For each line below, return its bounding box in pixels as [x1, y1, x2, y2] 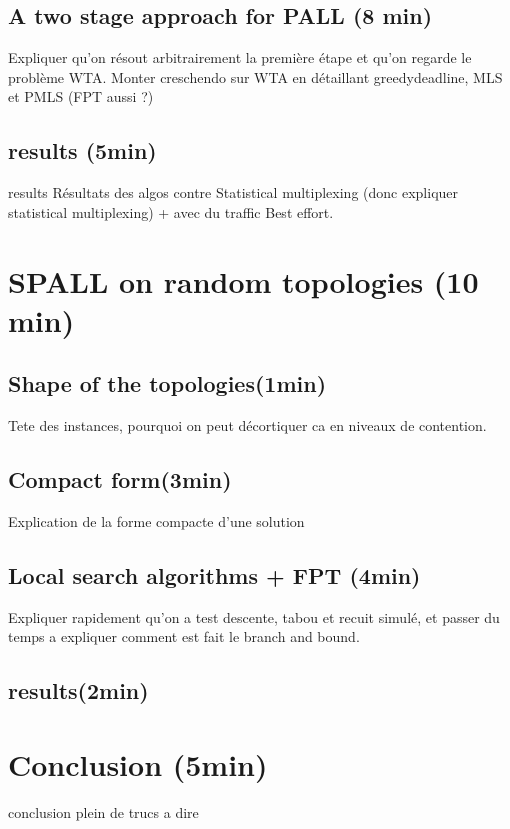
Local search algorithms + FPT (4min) [8, 559, 421, 590]
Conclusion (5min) [8, 743, 268, 784]
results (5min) [8, 135, 157, 166]
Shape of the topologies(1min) [8, 368, 327, 399]
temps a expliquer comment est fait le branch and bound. [8, 626, 360, 647]
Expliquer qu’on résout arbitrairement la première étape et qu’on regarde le [8, 47, 472, 68]
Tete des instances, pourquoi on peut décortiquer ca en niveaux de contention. [8, 415, 487, 436]
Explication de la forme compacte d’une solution [8, 510, 305, 531]
